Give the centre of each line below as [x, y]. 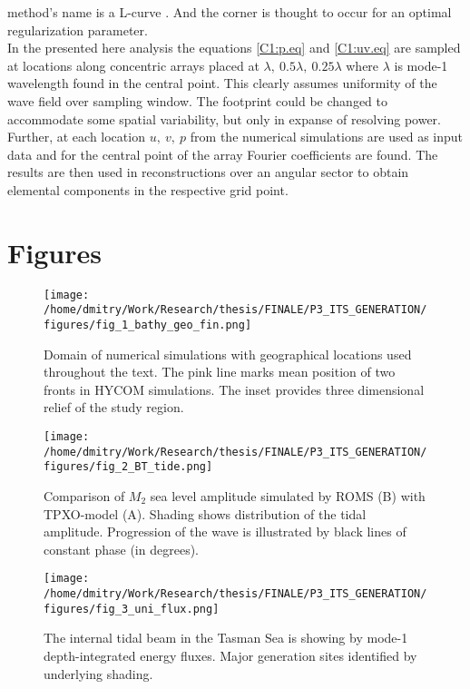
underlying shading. [98, 673]
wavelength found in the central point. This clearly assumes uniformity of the [222, 83]
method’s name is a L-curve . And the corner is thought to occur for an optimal [230, 12]
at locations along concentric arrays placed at [133, 65]
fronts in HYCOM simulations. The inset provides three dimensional [234, 389]
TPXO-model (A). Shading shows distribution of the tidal [205, 513]
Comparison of [84, 495]
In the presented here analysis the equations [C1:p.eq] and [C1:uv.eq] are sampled [234, 48]
